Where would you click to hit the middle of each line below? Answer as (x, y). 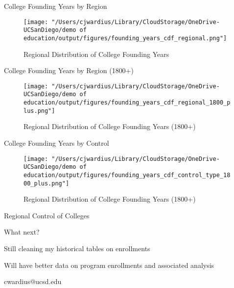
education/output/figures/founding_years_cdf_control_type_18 (127, 175)
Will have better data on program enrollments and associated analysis (109, 265)
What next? (22, 232)
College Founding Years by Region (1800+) (69, 70)
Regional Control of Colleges (47, 215)
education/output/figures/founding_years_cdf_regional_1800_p (127, 103)
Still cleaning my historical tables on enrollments (77, 248)
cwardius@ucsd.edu (33, 281)
